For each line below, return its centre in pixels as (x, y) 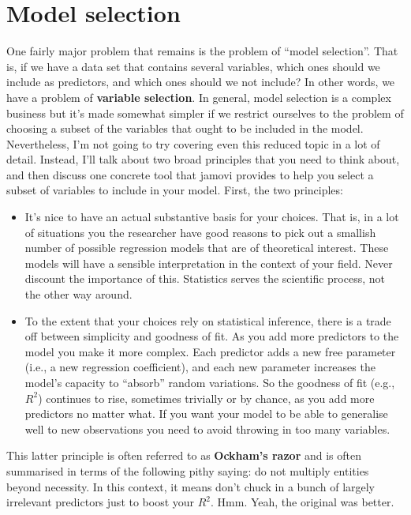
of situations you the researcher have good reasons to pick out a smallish (200, 232)
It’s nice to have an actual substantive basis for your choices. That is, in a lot (212, 217)
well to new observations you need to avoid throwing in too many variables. (207, 429)
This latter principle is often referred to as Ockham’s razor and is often (184, 455)
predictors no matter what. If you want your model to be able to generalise (206, 414)
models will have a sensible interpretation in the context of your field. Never (209, 263)
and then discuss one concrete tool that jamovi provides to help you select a (190, 174)
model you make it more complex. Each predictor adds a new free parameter (210, 351)
